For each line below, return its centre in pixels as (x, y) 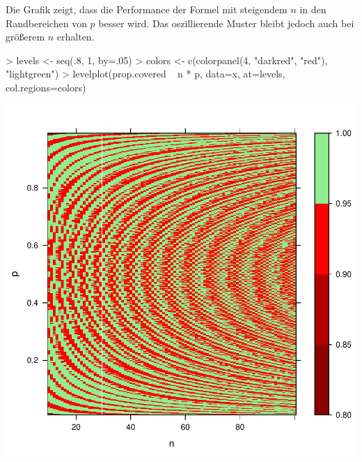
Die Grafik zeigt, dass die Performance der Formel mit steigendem (147, 9)
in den (313, 9)
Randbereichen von (46, 23)
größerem (25, 37)
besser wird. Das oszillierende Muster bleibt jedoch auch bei (226, 23)
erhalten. (76, 37)
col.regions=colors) (46, 87)
